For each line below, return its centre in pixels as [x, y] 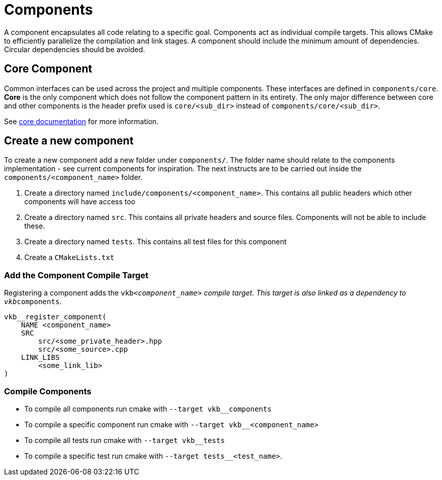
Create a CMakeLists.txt [69, 257]
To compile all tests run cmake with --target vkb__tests [125, 440]
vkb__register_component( [55, 317]
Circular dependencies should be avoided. [75, 49]
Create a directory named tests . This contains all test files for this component [155, 242]
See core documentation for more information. [82, 121]
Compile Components [48, 391]
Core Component [48, 69]
